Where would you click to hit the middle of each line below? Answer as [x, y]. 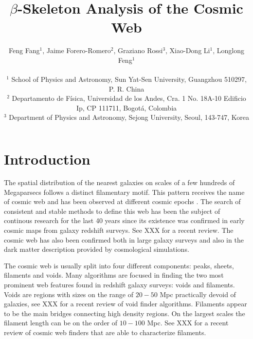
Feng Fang [24, 50]
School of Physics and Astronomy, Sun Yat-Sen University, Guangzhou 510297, [129, 79]
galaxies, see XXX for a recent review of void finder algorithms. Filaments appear [126, 304]
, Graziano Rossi [138, 50]
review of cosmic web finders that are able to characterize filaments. [105, 332]
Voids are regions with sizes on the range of [69, 294]
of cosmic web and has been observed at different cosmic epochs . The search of [122, 201]
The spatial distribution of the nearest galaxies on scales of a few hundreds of [119, 182]
